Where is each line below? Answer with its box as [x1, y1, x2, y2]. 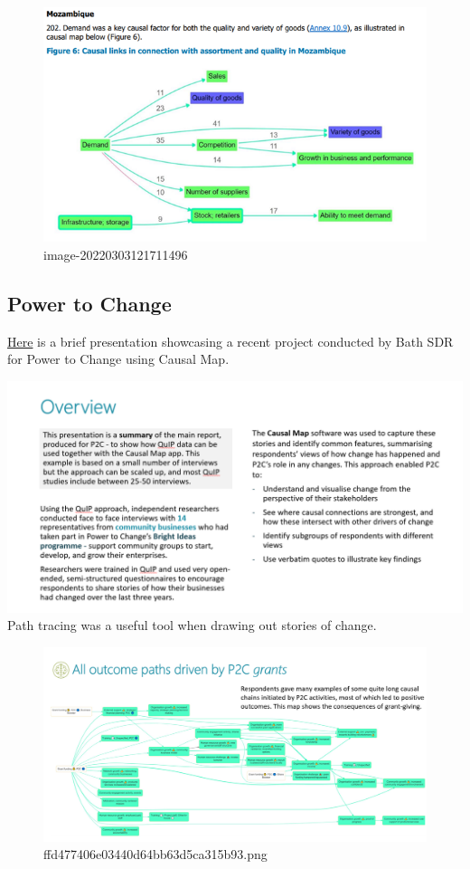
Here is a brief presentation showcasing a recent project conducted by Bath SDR [7, 331, 454, 350]
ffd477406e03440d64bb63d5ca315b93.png [43, 845, 268, 864]
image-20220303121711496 [43, 244, 188, 263]
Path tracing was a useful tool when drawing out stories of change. [7, 616, 377, 635]
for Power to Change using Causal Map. [7, 349, 230, 368]
